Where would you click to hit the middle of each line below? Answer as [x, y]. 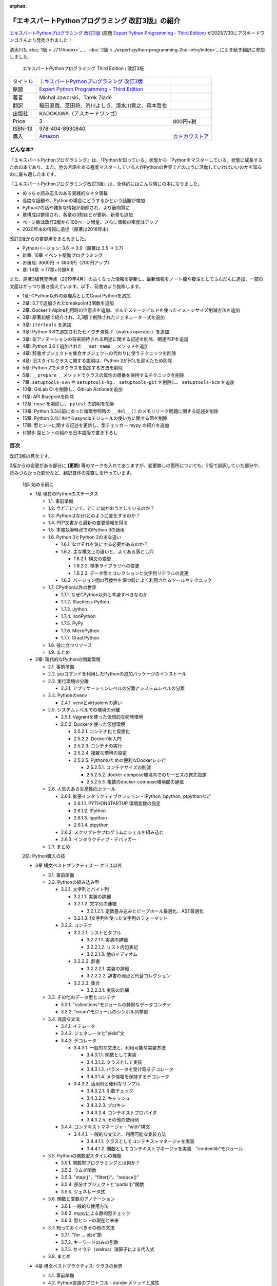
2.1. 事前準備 [61, 667]
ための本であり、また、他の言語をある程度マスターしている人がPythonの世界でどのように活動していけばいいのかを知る [136, 167]
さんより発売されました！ [45, 40]
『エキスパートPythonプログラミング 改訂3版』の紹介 [95, 21]
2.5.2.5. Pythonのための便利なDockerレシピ [120, 760]
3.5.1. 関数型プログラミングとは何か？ [101, 1163]
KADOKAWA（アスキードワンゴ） [80, 113]
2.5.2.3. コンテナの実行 [98, 746]
